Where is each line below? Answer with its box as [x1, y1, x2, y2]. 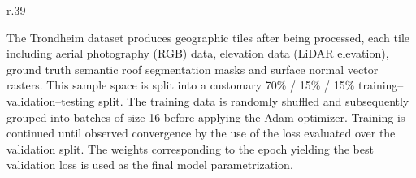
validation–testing [6, 92, 95, 109]
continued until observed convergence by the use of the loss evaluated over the [6, 124, 396, 141]
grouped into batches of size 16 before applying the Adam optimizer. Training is [6, 108, 405, 125]
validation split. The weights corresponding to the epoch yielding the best [6, 140, 374, 157]
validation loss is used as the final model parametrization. [6, 156, 293, 173]
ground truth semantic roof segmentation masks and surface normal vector [6, 60, 379, 77]
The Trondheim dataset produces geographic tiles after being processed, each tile [6, 28, 410, 46]
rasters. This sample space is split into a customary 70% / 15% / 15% [6, 76, 355, 93]
